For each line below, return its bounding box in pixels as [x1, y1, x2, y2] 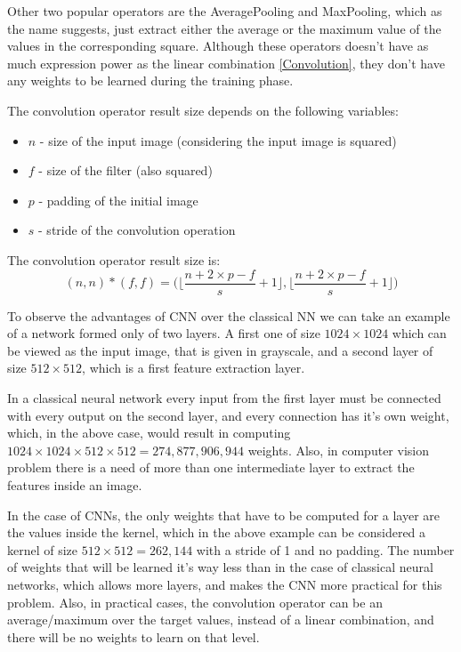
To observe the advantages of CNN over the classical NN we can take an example [7, 306, 450, 325]
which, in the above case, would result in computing [7, 423, 291, 442]
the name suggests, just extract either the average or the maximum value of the [7, 19, 441, 37]
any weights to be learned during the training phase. [7, 71, 294, 90]
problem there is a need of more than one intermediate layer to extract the [7, 458, 415, 477]
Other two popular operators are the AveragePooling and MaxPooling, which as [7, 2, 442, 20]
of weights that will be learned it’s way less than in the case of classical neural [7, 558, 433, 576]
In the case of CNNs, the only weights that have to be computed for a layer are [7, 505, 441, 524]
